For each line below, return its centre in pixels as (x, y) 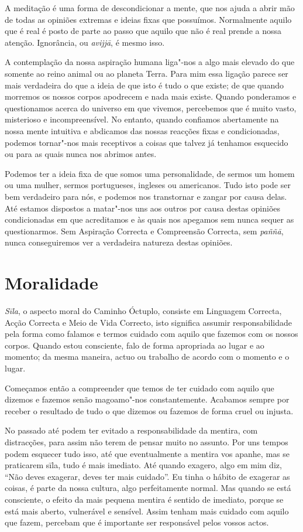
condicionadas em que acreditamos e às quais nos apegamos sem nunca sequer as (149, 219)
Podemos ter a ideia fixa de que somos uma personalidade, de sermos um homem (150, 173)
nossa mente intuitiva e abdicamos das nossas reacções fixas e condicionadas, (142, 130)
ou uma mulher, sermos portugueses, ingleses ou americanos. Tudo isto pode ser (148, 185)
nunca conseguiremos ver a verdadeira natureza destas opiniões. (119, 242)
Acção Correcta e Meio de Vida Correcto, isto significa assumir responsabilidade (149, 322)
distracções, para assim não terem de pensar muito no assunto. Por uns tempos (147, 441)
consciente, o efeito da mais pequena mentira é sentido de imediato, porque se (144, 499)
